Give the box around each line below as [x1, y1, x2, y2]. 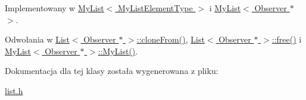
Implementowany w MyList [5, 2, 104, 14]
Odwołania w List [5, 33, 70, 46]
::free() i [271, 33, 302, 46]
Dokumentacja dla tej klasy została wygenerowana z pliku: [5, 64, 218, 77]
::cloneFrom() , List [136, 33, 205, 46]
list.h [5, 84, 23, 96]
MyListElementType [118, 2, 193, 14]
